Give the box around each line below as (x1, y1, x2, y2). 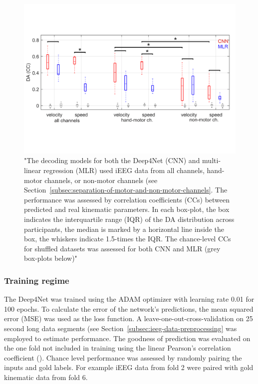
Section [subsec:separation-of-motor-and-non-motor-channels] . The (24, 185, 228, 195)
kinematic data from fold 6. (4, 372, 88, 382)
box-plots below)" (24, 253, 77, 263)
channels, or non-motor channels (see (44, 175, 158, 185)
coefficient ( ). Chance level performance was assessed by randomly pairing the (4, 352, 242, 363)
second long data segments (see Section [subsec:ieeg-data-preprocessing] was (4, 323, 237, 333)
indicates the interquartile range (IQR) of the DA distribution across (24, 213, 235, 224)
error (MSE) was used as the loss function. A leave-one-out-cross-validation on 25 (4, 313, 253, 324)
